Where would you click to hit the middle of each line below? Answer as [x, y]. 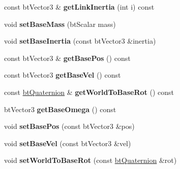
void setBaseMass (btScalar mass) [60, 24]
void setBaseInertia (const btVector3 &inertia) [80, 41]
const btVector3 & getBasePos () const [67, 58]
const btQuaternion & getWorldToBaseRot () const [89, 92]
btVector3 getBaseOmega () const [60, 109]
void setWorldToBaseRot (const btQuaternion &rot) [91, 160]
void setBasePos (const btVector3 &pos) [69, 126]
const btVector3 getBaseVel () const [63, 75]
